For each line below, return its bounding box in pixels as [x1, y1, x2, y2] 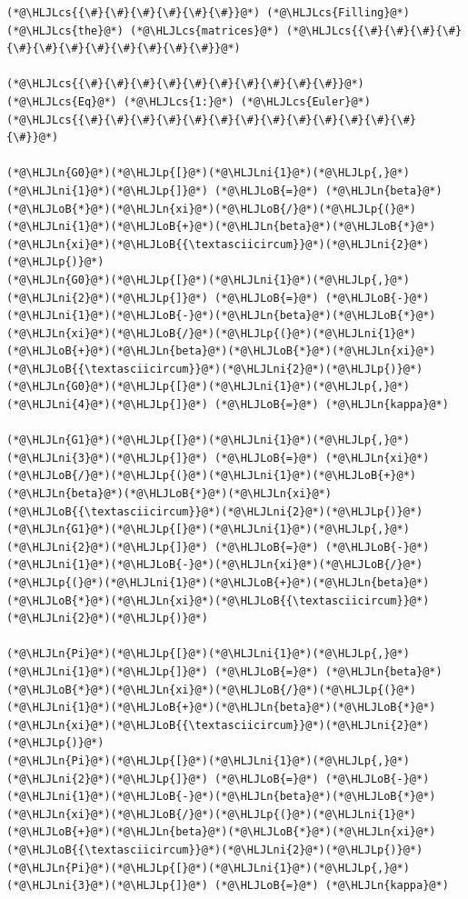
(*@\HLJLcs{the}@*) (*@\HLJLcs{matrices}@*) [6, 24, 280, 37]
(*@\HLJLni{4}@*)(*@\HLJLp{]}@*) [6, 398, 208, 412]
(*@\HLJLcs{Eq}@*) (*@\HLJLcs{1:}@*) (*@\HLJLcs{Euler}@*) [6, 95, 371, 108]
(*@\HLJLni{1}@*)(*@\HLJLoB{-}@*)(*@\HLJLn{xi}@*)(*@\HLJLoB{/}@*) [6, 558, 423, 572]
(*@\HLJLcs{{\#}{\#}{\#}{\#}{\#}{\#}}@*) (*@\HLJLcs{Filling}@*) [6, 6, 410, 19]
